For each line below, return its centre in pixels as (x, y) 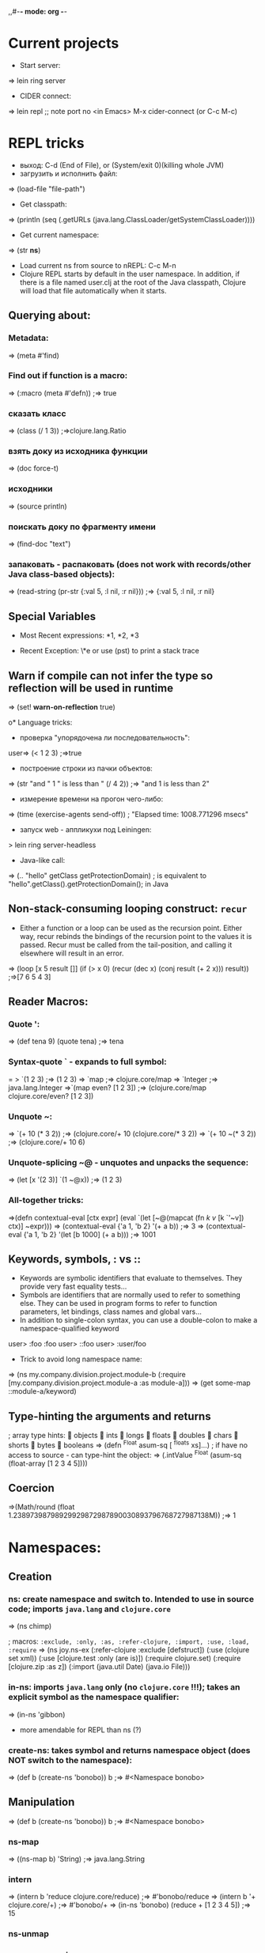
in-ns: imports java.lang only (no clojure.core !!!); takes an (124, 1687)
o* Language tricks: (40, 722)
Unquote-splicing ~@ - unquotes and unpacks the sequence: (129, 1162)
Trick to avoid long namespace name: (81, 1359)
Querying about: (49, 316)
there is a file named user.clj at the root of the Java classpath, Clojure (133, 282)
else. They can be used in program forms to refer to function (118, 1304)
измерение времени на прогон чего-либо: (91, 799)
